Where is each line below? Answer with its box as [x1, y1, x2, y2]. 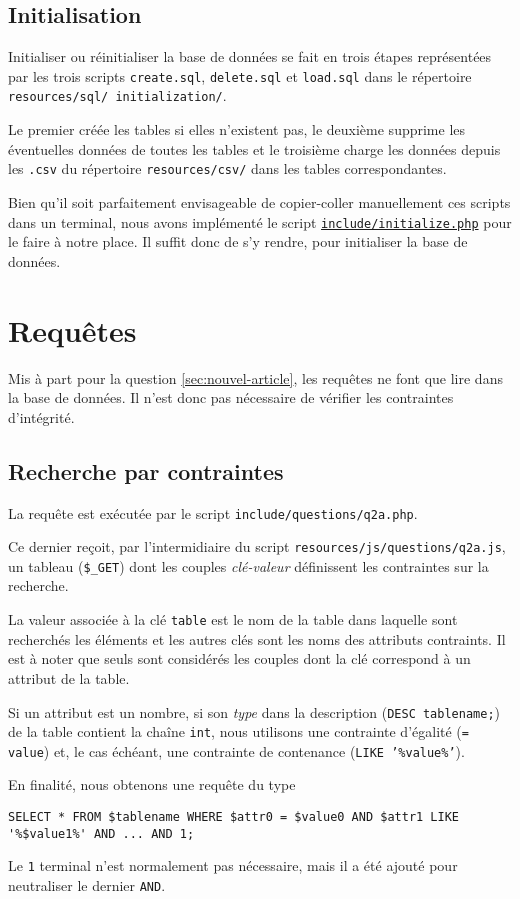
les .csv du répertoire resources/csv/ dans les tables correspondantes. [8, 158, 447, 179]
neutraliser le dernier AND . [8, 875, 166, 896]
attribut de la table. [8, 667, 130, 688]
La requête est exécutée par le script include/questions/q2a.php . [8, 502, 418, 523]
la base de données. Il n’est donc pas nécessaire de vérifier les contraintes [8, 387, 454, 408]
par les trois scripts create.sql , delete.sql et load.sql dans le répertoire [8, 65, 472, 86]
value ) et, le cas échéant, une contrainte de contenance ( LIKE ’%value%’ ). [8, 740, 465, 761]
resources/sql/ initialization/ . [8, 85, 227, 106]
